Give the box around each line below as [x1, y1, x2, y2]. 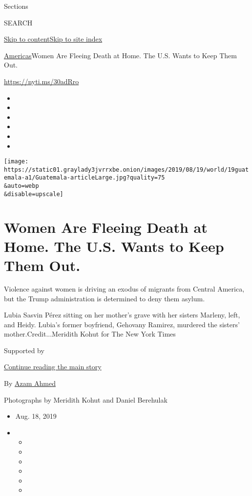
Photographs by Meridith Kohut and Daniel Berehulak [4, 394, 168, 405]
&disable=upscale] [4, 190, 63, 198]
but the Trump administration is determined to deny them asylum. [4, 293, 205, 303]
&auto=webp [4, 182, 39, 190]
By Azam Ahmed [4, 378, 56, 388]
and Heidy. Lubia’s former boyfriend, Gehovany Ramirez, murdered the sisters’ [4, 319, 240, 329]
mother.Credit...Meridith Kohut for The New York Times [4, 329, 176, 339]
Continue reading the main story [4, 361, 102, 372]
